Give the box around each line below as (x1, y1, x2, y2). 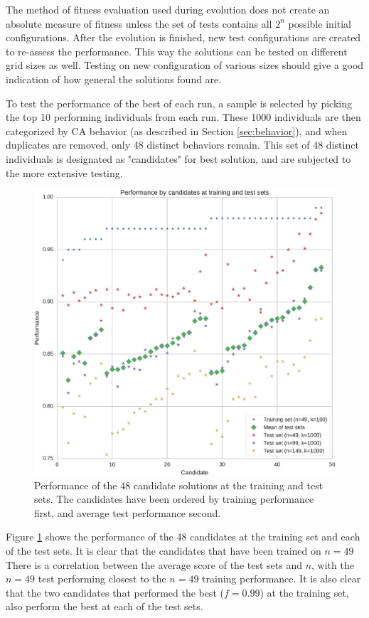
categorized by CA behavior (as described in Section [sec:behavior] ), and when (6, 123, 348, 138)
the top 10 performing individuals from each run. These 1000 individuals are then (6, 110, 361, 124)
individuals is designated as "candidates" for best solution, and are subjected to (6, 151, 351, 166)
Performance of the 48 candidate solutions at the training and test (34, 477, 323, 492)
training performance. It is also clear (202, 571, 361, 586)
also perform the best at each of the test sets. (6, 599, 203, 614)
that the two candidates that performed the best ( (6, 585, 225, 600)
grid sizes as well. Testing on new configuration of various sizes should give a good (6, 58, 364, 73)
